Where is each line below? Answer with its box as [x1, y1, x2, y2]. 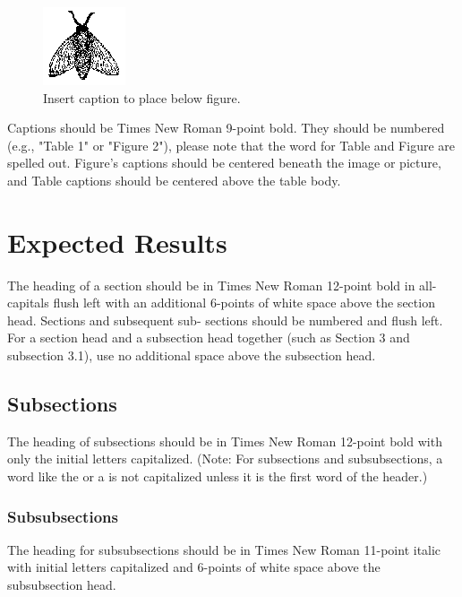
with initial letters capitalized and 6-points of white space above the [7, 558, 381, 576]
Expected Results [7, 223, 227, 260]
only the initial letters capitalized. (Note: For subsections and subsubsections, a [7, 449, 443, 468]
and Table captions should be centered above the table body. [7, 170, 341, 189]
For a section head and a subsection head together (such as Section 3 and [7, 328, 410, 347]
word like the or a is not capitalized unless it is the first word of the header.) [7, 467, 428, 486]
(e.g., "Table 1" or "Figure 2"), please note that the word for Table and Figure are [7, 135, 455, 154]
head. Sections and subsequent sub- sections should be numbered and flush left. [7, 310, 443, 329]
